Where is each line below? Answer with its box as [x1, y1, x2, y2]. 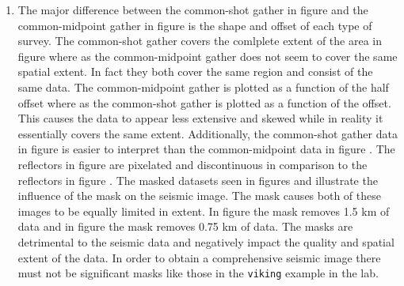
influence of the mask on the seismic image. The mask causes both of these [17, 187, 381, 204]
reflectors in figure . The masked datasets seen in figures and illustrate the [17, 171, 378, 188]
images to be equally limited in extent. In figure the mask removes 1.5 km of [17, 202, 390, 219]
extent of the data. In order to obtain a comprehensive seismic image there [17, 249, 381, 265]
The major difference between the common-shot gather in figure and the [17, 2, 368, 17]
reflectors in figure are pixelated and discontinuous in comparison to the [17, 156, 368, 172]
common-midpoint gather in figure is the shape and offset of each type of [17, 17, 372, 33]
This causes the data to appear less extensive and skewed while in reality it [17, 110, 383, 126]
